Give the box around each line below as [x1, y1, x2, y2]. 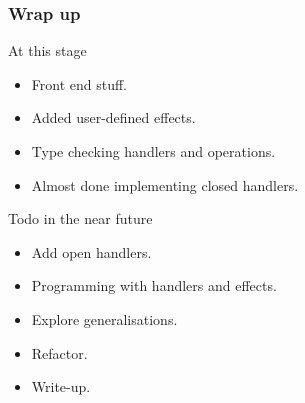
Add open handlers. [31, 241, 152, 262]
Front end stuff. [31, 73, 128, 94]
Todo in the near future [8, 208, 153, 229]
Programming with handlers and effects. [31, 275, 277, 296]
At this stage [8, 40, 87, 61]
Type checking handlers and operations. [31, 141, 276, 161]
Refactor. [31, 342, 88, 363]
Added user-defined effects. [31, 107, 196, 128]
